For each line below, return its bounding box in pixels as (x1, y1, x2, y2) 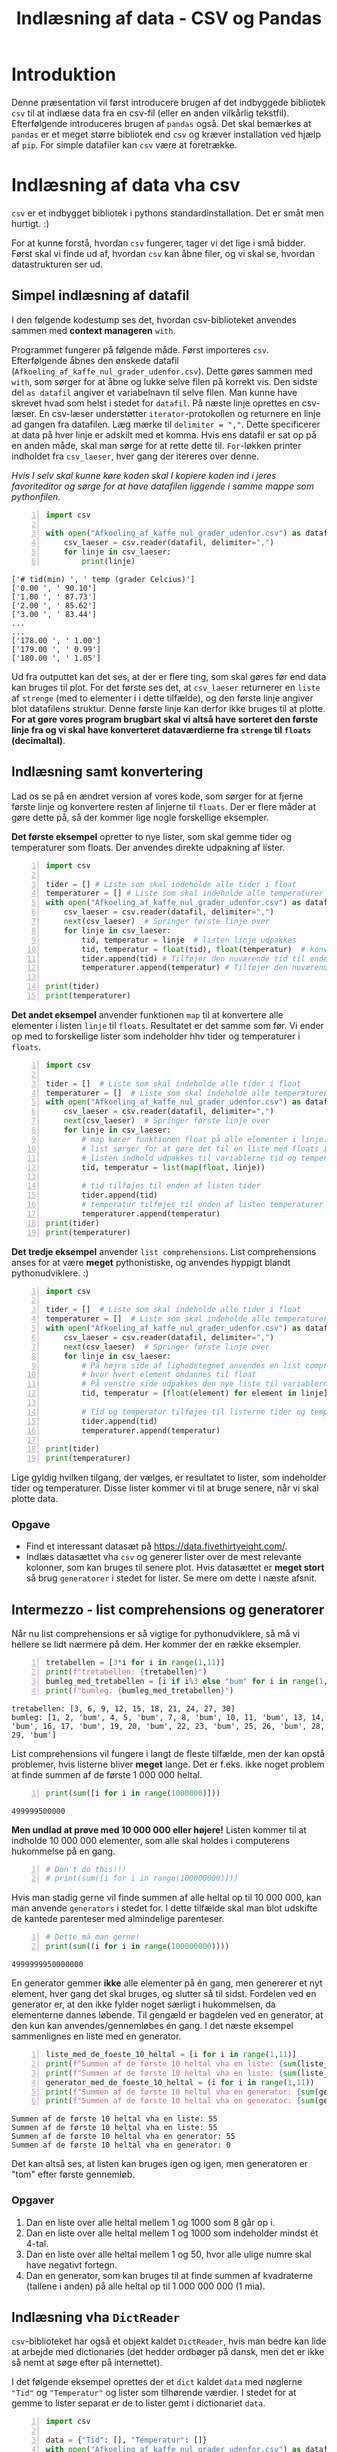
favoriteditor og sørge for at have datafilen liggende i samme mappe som (11, 480, 314, 492)
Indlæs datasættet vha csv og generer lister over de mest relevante (25, 1551, 302, 1563)
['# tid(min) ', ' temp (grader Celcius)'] (11, 574, 196, 584)
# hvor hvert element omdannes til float (81, 1370, 257, 1380)
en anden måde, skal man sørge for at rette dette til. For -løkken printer (11, 439, 302, 451)
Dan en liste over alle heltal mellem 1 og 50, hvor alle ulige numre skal (25, 2248, 312, 2260)
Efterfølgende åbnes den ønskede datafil (11, 354, 179, 366)
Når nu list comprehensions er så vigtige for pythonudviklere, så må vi (11, 1628, 301, 1640)
